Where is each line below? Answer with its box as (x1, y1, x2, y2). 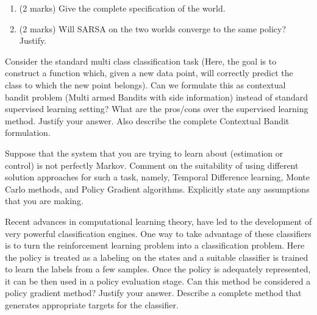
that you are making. (5, 194, 84, 207)
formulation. (5, 126, 51, 139)
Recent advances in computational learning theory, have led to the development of (5, 214, 312, 227)
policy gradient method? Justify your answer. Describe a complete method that (5, 286, 302, 299)
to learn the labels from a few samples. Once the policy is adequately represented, (5, 263, 311, 275)
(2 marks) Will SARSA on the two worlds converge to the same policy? (19, 22, 287, 35)
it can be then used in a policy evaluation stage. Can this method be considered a (5, 274, 311, 287)
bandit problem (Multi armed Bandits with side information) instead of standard (5, 90, 308, 103)
